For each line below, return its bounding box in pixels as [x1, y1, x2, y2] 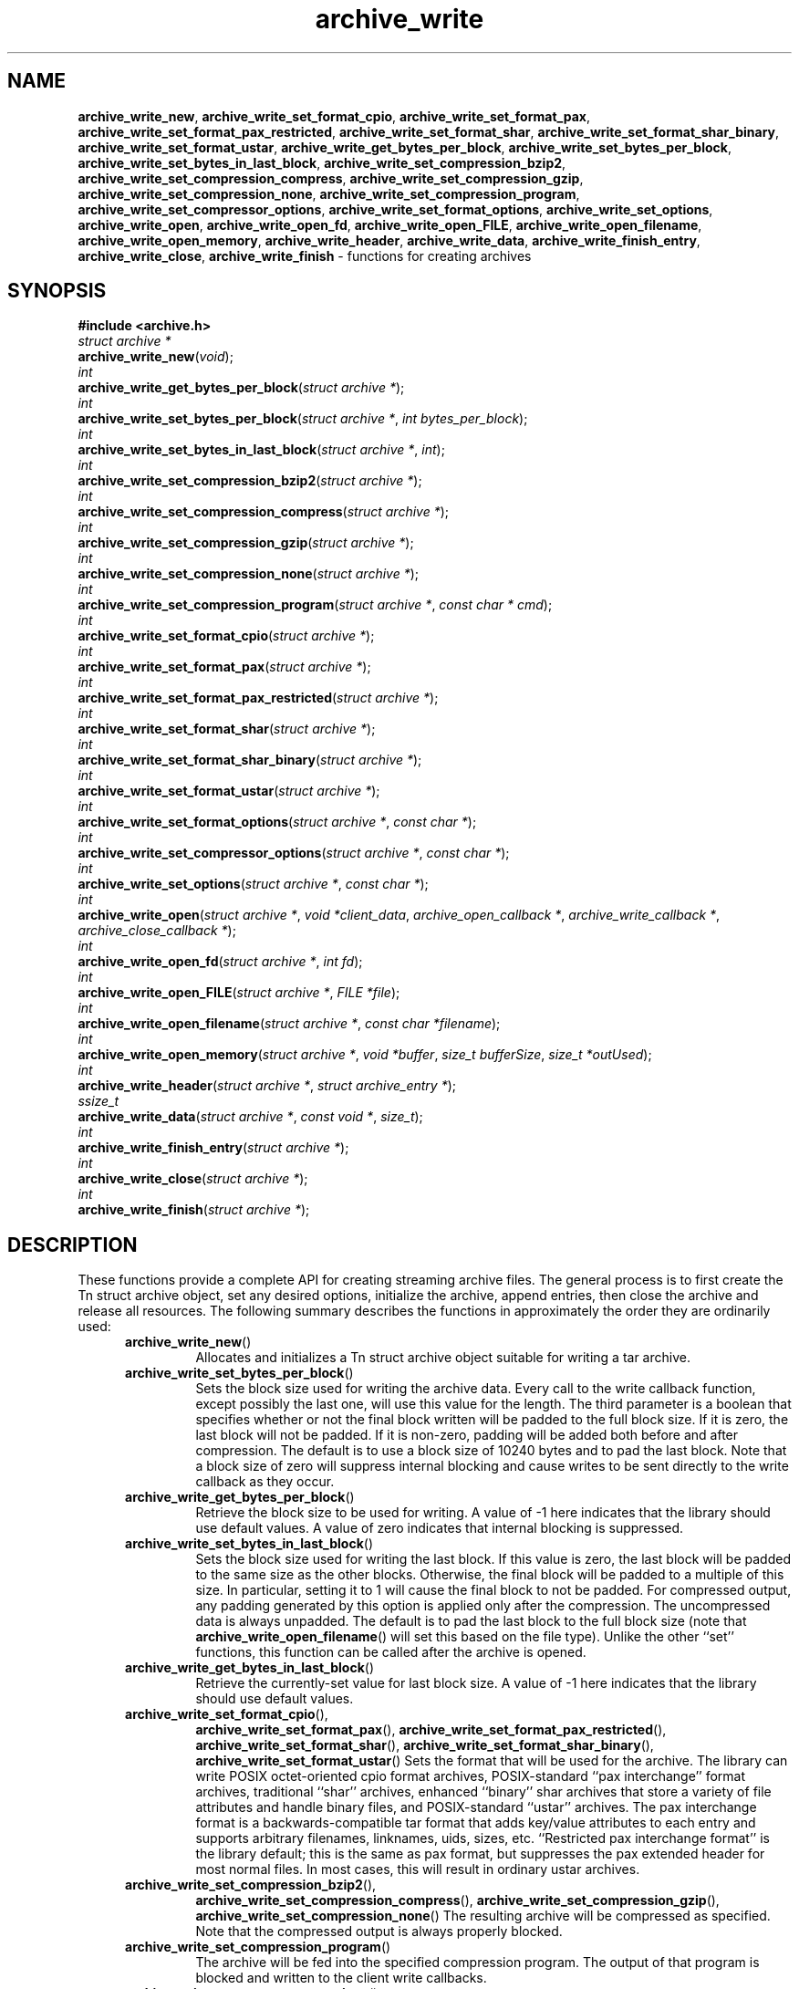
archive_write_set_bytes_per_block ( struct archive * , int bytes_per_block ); [78, 411, 528, 427]
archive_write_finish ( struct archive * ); [78, 1202, 310, 1218]
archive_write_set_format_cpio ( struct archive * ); [78, 628, 375, 644]
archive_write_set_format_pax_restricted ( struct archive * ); [78, 690, 439, 706]
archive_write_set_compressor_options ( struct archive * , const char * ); [78, 845, 510, 861]
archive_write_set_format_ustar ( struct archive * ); [78, 783, 380, 799]
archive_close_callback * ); [78, 922, 236, 939]
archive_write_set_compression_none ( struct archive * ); [78, 566, 420, 582]
